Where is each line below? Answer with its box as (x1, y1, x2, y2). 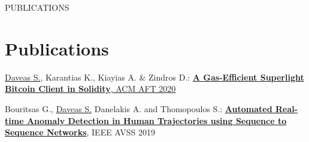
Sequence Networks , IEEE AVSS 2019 (5, 126, 156, 138)
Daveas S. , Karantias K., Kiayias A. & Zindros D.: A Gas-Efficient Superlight (5, 70, 304, 83)
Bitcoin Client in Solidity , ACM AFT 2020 (5, 82, 176, 95)
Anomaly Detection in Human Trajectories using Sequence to (26, 114, 287, 126)
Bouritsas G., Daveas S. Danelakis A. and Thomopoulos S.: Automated (5, 102, 272, 115)
